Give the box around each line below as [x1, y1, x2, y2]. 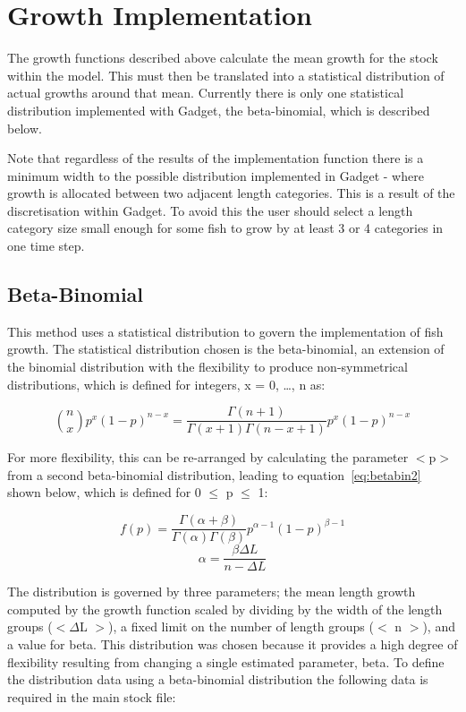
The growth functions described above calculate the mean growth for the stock [7, 48, 438, 67]
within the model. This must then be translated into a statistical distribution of [7, 65, 445, 84]
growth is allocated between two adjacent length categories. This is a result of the [7, 184, 455, 202]
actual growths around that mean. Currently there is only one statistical [7, 83, 404, 102]
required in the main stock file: [7, 687, 176, 706]
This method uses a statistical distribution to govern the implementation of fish [7, 322, 444, 340]
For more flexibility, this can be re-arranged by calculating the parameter [7, 448, 409, 467]
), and [422, 617, 455, 636]
